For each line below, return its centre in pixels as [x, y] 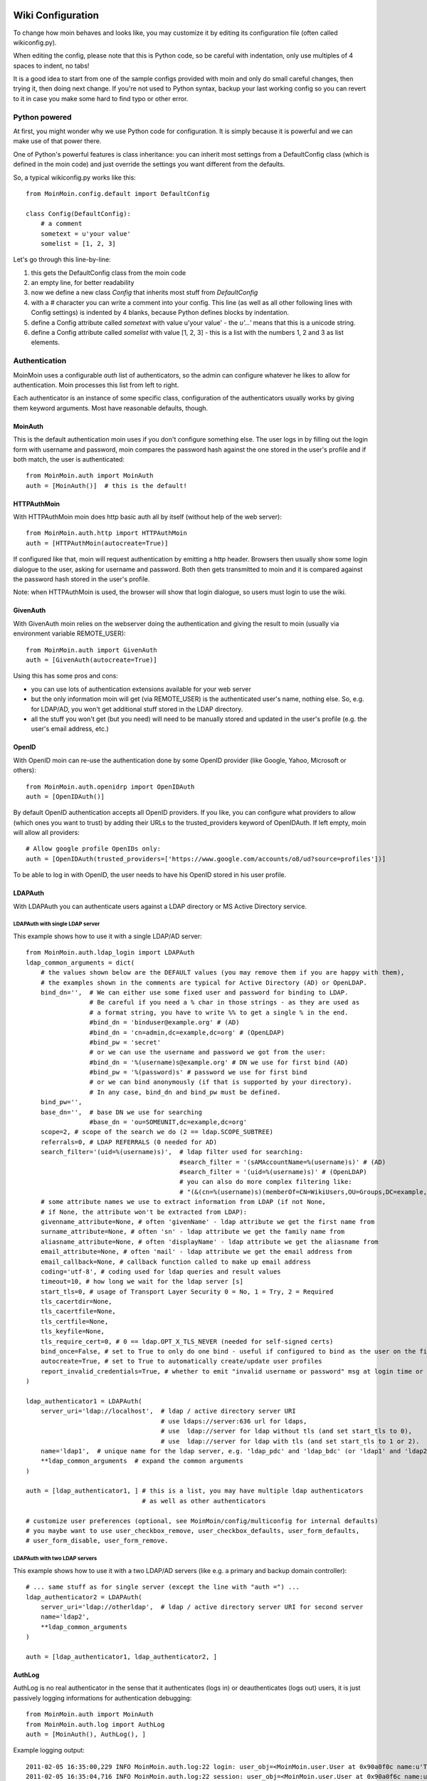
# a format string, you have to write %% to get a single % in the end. [219, 1012]
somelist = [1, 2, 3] [78, 243]
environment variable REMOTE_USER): [69, 633]
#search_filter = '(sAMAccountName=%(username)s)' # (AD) [283, 1162]
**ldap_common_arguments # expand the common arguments [142, 1461]
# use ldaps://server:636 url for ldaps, [234, 1421]
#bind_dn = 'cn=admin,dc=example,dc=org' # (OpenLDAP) [187, 1032]
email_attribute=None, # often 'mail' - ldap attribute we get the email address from [196, 1252]
